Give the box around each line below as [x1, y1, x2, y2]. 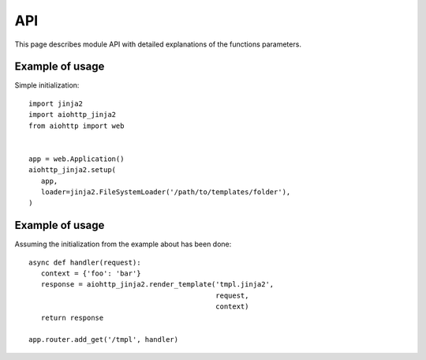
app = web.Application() [28, 154, 125, 163]
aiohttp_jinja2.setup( [28, 166, 117, 174]
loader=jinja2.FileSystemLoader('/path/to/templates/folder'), [40, 187, 291, 197]
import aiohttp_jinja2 [28, 111, 117, 119]
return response [40, 313, 104, 322]
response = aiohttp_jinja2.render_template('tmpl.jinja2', [40, 280, 275, 289]
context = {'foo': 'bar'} [40, 269, 141, 278]
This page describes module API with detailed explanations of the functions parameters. [14, 39, 301, 49]
